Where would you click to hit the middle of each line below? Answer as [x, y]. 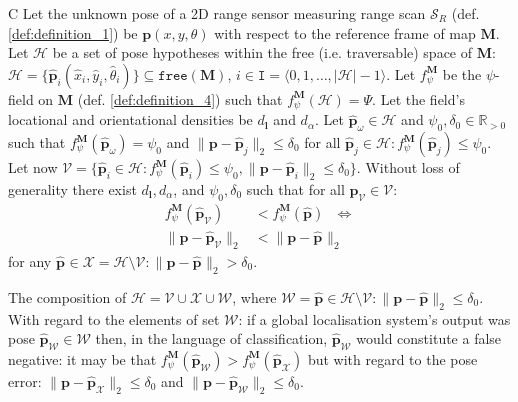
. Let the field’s [418, 98]
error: [25, 380]
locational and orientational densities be [130, 119]
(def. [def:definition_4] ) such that [180, 98]
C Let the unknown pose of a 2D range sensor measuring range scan [217, 13]
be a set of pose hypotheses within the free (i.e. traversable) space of [262, 52]
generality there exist [72, 189]
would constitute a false [429, 338]
